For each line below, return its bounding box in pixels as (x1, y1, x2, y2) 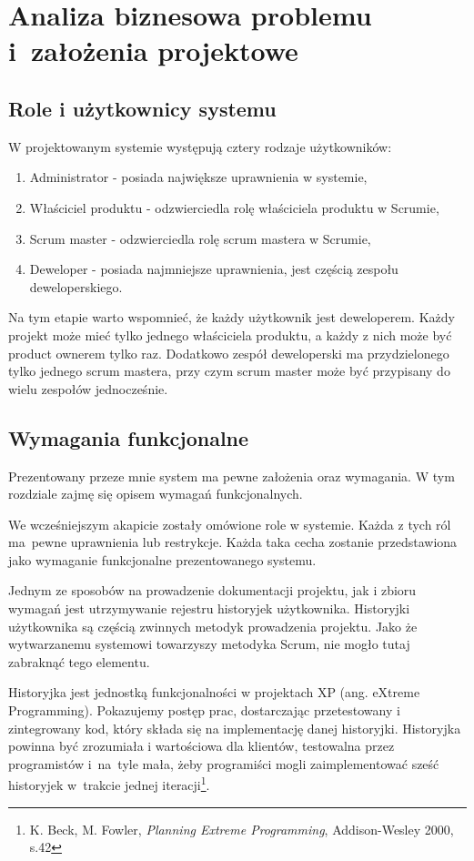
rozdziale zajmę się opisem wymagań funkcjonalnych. (8, 484, 303, 503)
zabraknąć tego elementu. (8, 652, 150, 671)
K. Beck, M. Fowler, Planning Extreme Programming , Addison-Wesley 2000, (29, 819, 454, 838)
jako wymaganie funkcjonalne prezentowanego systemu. (8, 550, 317, 569)
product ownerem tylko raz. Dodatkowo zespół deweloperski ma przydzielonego (8, 343, 449, 362)
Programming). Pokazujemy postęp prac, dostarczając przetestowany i (8, 701, 400, 720)
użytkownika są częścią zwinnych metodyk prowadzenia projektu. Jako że (8, 616, 418, 635)
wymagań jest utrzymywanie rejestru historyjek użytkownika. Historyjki (8, 599, 410, 618)
